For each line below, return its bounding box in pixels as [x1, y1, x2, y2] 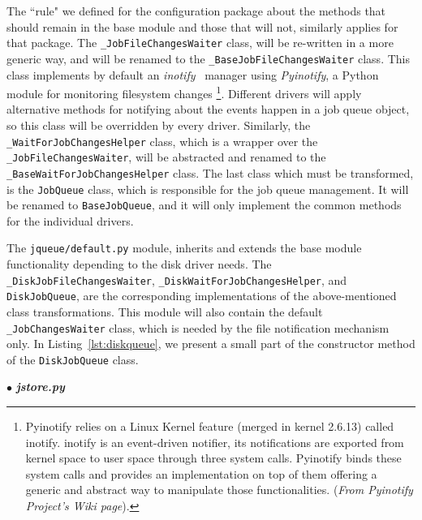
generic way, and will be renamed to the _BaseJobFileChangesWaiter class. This [6, 49, 410, 67]
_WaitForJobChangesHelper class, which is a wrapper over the [6, 132, 318, 149]
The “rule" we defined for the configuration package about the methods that [6, 2, 386, 19]
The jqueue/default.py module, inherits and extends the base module [6, 239, 362, 256]
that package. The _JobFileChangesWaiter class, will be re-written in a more [6, 34, 394, 51]
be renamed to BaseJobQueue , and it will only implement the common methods [6, 196, 402, 213]
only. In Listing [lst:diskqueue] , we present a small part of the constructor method [6, 335, 416, 352]
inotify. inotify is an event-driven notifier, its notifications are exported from [25, 433, 404, 450]
